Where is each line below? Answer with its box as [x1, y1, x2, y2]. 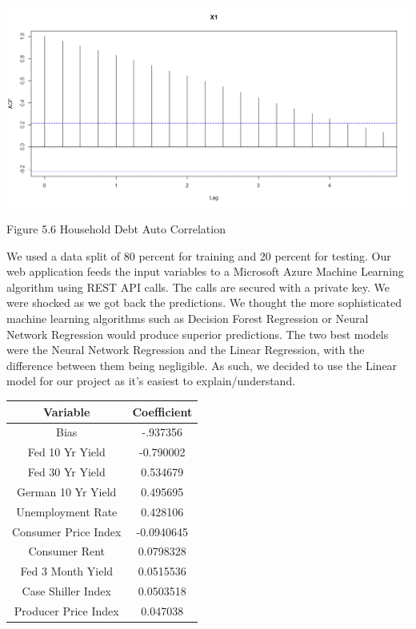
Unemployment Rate [16, 503, 118, 520]
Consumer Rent [28, 543, 106, 559]
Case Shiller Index [22, 583, 111, 599]
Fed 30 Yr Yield [27, 464, 106, 480]
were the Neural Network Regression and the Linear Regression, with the [6, 341, 365, 358]
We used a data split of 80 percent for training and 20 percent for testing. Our [6, 247, 391, 264]
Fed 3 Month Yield [20, 563, 114, 579]
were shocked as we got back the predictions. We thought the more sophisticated [6, 294, 402, 311]
